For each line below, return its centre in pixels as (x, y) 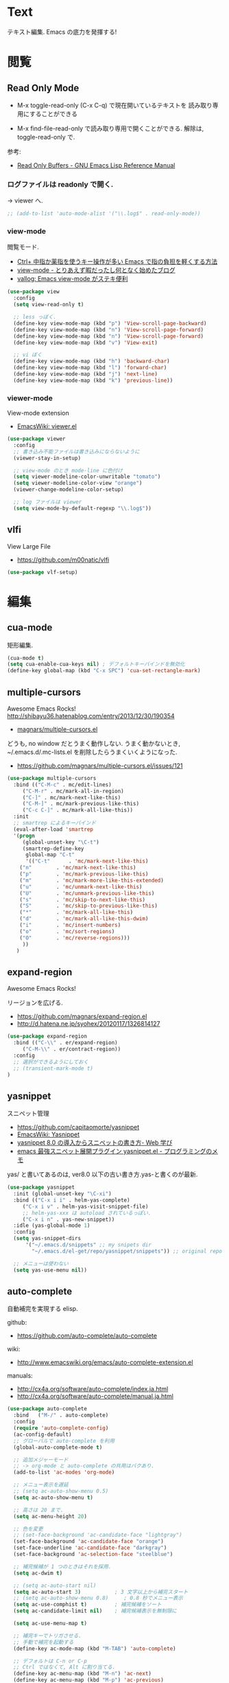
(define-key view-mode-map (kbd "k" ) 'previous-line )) (93, 380)
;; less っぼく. (35, 317)
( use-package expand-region (47, 1037)
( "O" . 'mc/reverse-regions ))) (75, 938)
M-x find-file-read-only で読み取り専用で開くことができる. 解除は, (110, 128)
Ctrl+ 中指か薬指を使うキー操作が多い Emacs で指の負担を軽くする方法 (117, 262)
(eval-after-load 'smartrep (53, 829)
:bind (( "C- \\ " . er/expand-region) (65, 1043)
